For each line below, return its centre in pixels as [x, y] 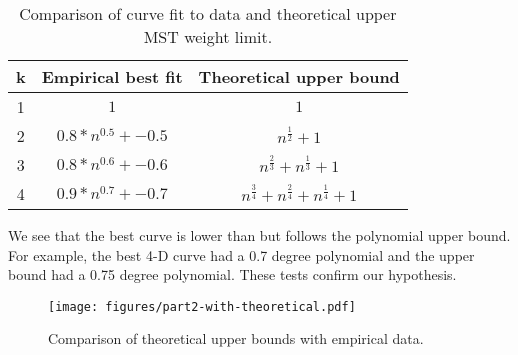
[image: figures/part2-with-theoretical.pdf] [202, 306]
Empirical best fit [112, 76]
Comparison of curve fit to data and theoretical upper [208, 13]
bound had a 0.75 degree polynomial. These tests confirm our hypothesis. [232, 274]
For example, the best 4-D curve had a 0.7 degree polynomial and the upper [241, 254]
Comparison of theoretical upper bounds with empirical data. [236, 338]
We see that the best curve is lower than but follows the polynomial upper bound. [259, 235]
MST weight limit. [208, 36]
